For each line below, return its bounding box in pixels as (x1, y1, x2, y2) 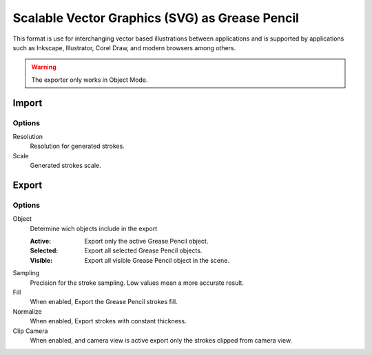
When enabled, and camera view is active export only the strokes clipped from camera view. (30, 336, 293, 344)
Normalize (12, 307, 43, 316)
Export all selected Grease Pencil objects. (84, 246, 203, 255)
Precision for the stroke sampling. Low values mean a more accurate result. (30, 279, 245, 287)
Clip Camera (12, 327, 48, 335)
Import (12, 97, 43, 109)
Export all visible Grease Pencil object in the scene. (84, 256, 230, 264)
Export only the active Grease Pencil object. (84, 237, 209, 245)
